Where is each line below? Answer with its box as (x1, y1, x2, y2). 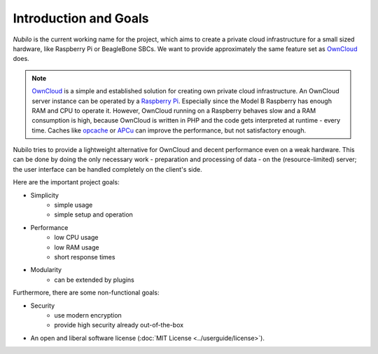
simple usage (54, 200, 93, 210)
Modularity (30, 266, 62, 274)
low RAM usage (54, 243, 99, 252)
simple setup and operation (54, 210, 133, 219)
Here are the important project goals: (13, 178, 120, 186)
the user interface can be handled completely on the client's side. (13, 165, 202, 173)
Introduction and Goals (13, 11, 150, 26)
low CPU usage (54, 233, 99, 242)
